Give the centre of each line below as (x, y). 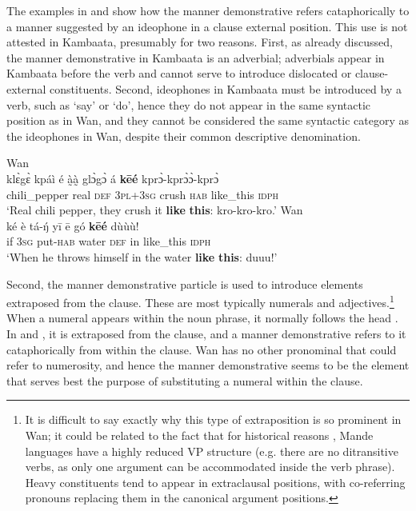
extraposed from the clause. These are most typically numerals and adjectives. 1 (200, 301)
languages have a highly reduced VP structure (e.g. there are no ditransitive (212, 451)
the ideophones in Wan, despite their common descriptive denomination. (184, 136)
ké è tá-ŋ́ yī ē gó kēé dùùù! (73, 225)
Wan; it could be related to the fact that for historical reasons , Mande (199, 435)
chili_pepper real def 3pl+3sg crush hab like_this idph (143, 194)
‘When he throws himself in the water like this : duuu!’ (142, 256)
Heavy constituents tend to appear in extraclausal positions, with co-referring (215, 482)
